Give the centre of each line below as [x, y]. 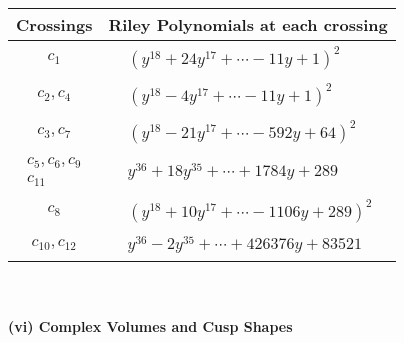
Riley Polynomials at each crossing [248, 24]
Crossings [54, 24]
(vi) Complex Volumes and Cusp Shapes [150, 326]
